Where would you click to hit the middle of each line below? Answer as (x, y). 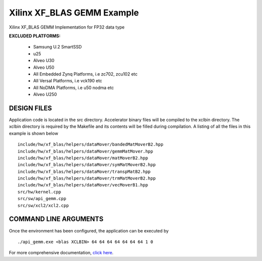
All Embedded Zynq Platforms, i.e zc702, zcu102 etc (85, 74)
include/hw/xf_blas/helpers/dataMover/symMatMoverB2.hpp (87, 165)
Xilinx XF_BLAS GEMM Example (74, 13)
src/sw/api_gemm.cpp (42, 199)
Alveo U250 (45, 94)
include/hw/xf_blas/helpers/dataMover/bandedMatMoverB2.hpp (90, 145)
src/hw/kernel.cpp (40, 192)
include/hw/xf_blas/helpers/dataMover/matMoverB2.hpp (83, 158)
